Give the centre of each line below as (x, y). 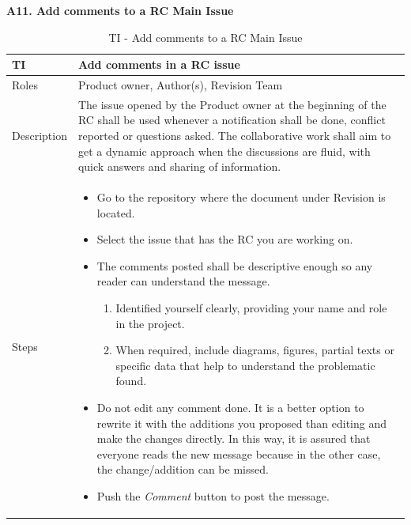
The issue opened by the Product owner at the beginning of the (232, 104)
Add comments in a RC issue (159, 64)
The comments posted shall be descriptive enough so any (235, 265)
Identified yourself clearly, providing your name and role (251, 308)
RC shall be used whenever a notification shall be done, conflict (232, 120)
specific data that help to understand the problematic (245, 365)
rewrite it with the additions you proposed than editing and (242, 423)
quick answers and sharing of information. (179, 166)
